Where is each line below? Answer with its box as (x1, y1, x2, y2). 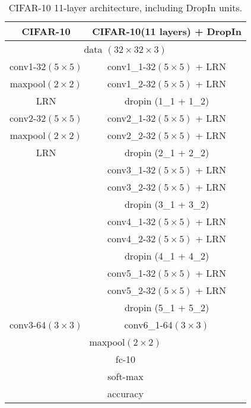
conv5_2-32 (107, 283, 156, 297)
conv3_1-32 (107, 163, 156, 176)
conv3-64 (9, 318, 46, 331)
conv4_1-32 (107, 214, 156, 228)
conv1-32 (9, 59, 46, 73)
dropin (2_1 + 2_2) (124, 146, 209, 159)
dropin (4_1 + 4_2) (124, 249, 209, 262)
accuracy (107, 387, 144, 400)
